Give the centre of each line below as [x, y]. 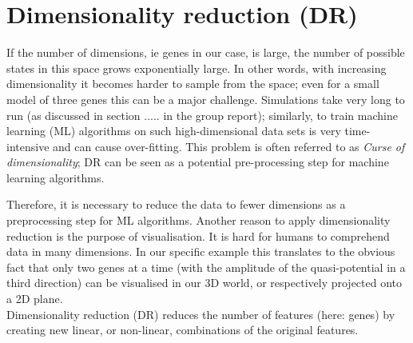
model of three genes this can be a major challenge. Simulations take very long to [206, 99]
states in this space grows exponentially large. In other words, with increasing [197, 68]
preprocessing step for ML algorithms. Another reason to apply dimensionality [199, 220]
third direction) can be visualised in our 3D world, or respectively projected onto [205, 283]
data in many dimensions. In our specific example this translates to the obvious [201, 251]
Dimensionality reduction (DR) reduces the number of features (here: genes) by [201, 314]
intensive [28, 146]
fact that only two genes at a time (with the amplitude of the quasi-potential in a [206, 267]
